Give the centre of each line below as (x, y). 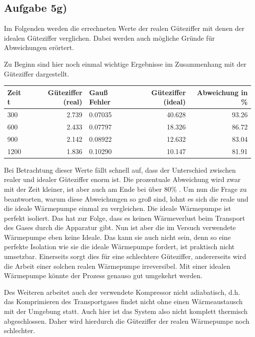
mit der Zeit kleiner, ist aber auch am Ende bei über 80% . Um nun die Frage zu (125, 189)
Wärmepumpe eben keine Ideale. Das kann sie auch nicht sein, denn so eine (117, 237)
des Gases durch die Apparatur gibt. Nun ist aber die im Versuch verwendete (120, 227)
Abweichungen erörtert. (39, 47)
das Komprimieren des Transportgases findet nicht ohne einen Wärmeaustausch (123, 301)
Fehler (100, 102)
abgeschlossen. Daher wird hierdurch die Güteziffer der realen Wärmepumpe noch (127, 321)
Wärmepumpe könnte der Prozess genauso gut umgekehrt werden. (103, 275)
